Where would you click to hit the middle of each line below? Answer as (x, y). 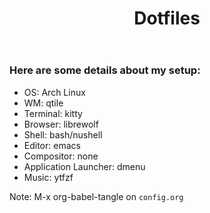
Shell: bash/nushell (63, 134)
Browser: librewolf (61, 124)
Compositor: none (61, 156)
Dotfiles (167, 18)
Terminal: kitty (53, 113)
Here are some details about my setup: (105, 70)
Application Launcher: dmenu (84, 166)
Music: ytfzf (48, 177)
